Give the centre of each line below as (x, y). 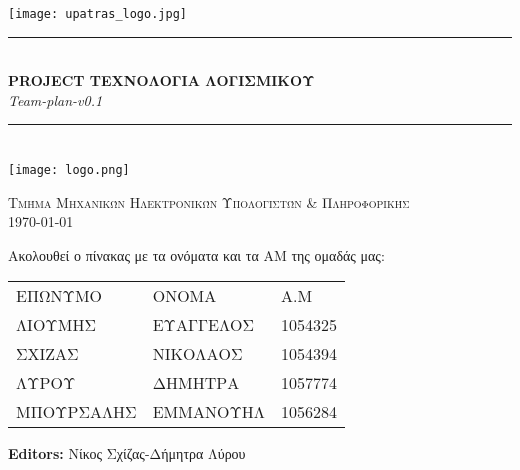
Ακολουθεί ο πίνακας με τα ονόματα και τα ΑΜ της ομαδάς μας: (196, 254)
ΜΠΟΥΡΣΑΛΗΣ (76, 412)
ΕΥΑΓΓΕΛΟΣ (203, 325)
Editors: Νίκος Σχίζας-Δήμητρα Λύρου (127, 453)
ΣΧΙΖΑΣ (47, 354)
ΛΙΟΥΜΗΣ (56, 325)
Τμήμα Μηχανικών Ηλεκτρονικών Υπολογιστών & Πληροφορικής (209, 201)
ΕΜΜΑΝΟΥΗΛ (208, 412)
